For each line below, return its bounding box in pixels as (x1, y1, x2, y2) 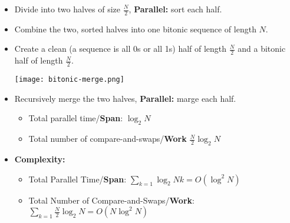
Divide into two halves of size (14, 3, 121, 15)
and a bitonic (238, 42, 286, 55)
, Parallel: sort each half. (128, 3, 222, 15)
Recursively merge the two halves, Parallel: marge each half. (14, 92, 236, 104)
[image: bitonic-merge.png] (14, 75, 124, 84)
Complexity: (14, 152, 65, 165)
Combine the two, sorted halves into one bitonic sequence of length (14, 22, 256, 35)
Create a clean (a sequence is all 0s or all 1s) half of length (14, 42, 227, 55)
